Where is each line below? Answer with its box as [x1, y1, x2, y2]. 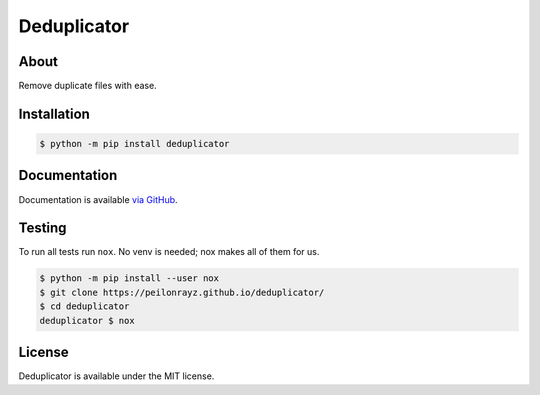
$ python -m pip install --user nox [39, 273, 220, 284]
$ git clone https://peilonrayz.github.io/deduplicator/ [39, 286, 325, 298]
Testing [18, 220, 67, 237]
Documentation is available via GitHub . [18, 193, 179, 205]
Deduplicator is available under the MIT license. [18, 370, 215, 382]
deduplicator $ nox [39, 315, 135, 326]
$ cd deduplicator [39, 301, 130, 312]
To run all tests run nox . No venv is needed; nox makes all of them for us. [18, 246, 320, 258]
